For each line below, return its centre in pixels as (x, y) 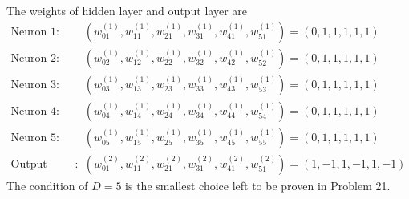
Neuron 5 (34, 138)
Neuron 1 (34, 32)
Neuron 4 (34, 111)
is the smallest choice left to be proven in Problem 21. (258, 185)
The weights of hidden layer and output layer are (127, 10)
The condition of (47, 185)
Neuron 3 (34, 85)
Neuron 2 (34, 58)
